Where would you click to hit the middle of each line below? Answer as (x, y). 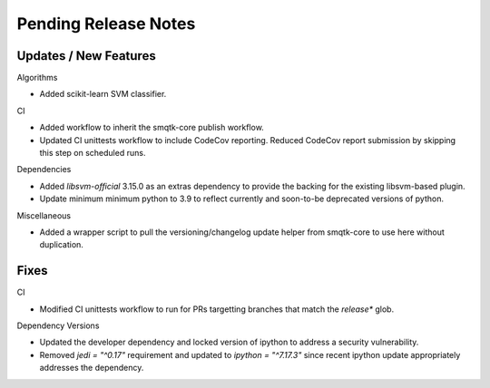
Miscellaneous (44, 215)
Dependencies (44, 170)
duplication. (61, 245)
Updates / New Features (86, 56)
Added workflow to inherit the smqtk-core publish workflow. (152, 128)
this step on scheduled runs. (93, 153)
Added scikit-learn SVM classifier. (103, 94)
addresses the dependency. (92, 368)
